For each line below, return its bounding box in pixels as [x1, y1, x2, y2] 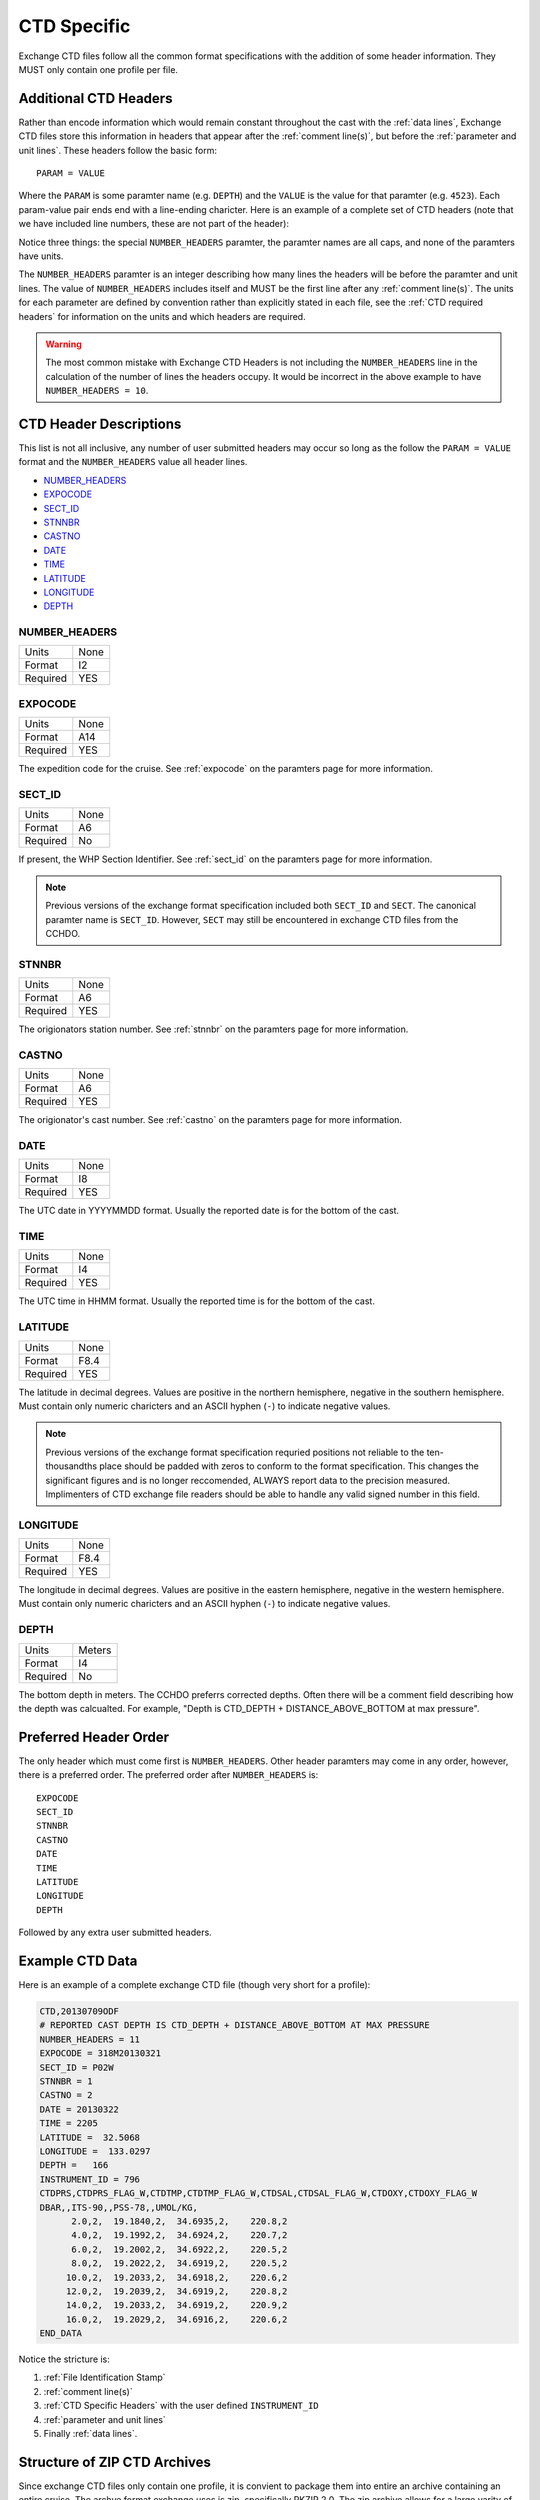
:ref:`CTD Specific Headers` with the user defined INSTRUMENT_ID [43, 2400, 319, 2412]
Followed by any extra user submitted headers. [18, 1926, 212, 1939]
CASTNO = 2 [39, 2090, 93, 2101]
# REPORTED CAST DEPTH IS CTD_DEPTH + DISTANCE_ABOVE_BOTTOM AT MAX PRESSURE [39, 2020, 430, 2031]
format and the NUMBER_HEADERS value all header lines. [18, 456, 248, 468]
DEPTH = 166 [39, 2160, 109, 2171]
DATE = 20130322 [39, 2103, 120, 2115]
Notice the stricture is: [18, 2353, 110, 2365]
